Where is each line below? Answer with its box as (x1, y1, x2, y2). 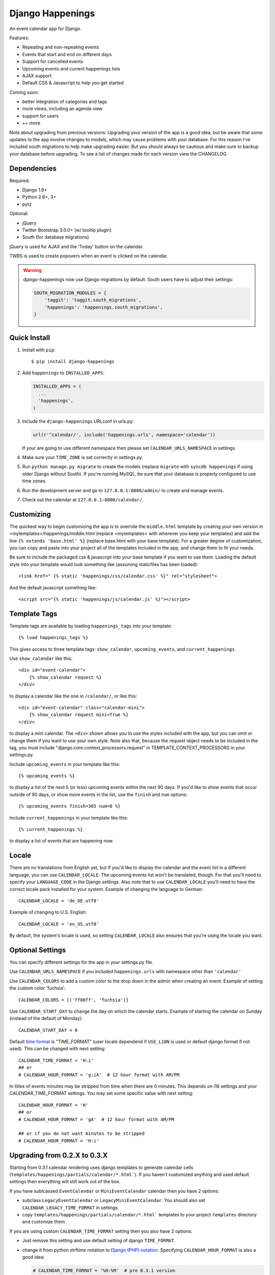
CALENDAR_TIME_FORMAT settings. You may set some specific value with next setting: (9, 1090, 194, 1096)
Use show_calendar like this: (9, 655, 73, 661)
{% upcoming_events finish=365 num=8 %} (18, 803, 121, 809)
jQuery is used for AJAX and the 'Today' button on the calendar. (9, 243, 144, 249)
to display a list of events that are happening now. (9, 838, 114, 844)
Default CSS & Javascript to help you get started (22, 80, 124, 86)
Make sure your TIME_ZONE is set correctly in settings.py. (22, 454, 144, 460)
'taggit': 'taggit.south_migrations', (44, 297, 142, 303)
